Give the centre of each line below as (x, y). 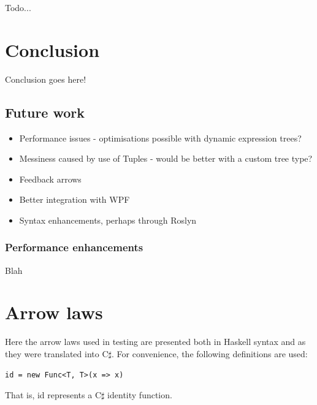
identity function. (140, 395)
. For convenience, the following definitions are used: (209, 354)
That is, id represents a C (53, 395)
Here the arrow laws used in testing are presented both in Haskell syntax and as (155, 342)
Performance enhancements (74, 247)
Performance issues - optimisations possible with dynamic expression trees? (160, 138)
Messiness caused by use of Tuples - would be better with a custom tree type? (166, 158)
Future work (45, 112)
